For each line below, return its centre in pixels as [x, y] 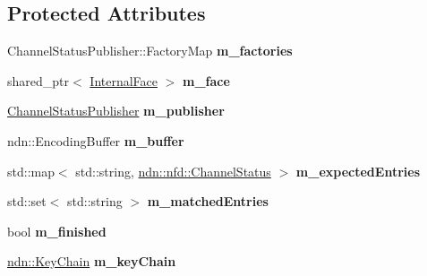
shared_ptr [38, 80]
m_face [206, 80]
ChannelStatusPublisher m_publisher [116, 111]
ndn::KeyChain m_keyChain [92, 261]
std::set [27, 201]
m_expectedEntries [358, 171]
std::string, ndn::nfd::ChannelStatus [173, 171]
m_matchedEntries [208, 201]
